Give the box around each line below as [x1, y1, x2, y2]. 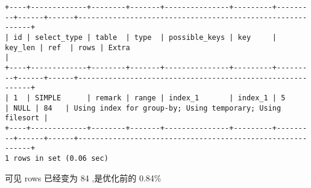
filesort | [5, 114, 48, 123]
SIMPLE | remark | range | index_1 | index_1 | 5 [35, 93, 286, 102]
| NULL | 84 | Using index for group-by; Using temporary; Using [5, 103, 281, 112]
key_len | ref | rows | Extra [5, 43, 130, 52]
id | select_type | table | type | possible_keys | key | [13, 33, 277, 42]
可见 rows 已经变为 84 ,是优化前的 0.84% [5, 171, 162, 184]
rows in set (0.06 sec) [13, 154, 108, 163]
